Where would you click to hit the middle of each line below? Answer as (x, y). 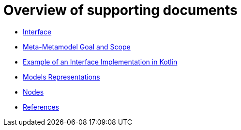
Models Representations (61, 77)
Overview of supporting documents (120, 10)
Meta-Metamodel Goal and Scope (77, 47)
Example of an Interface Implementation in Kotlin (100, 62)
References (41, 107)
